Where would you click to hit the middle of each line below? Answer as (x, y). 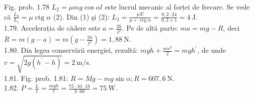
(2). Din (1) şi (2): (81, 16)
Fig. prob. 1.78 (27, 7)
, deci (231, 28)
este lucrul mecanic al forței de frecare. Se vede (177, 7)
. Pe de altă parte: (150, 28)
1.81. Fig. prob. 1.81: (36, 78)
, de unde (212, 50)
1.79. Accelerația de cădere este (52, 28)
